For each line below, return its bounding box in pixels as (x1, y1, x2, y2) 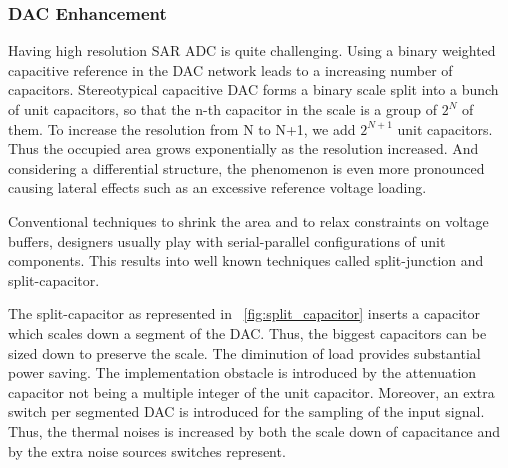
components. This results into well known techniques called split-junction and (8, 250, 484, 271)
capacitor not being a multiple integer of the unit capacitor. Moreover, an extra (8, 381, 495, 402)
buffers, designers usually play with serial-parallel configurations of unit (8, 230, 446, 251)
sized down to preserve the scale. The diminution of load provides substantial (8, 342, 481, 363)
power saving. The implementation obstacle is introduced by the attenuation (8, 362, 477, 383)
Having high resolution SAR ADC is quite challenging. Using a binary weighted (8, 40, 496, 61)
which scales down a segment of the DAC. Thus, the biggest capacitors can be (8, 322, 487, 343)
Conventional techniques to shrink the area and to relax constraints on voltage (8, 210, 489, 231)
